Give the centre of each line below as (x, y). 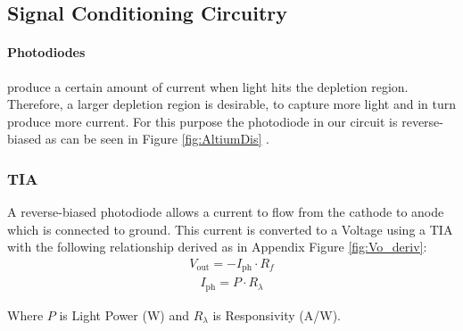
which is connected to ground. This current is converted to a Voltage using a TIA (230, 229)
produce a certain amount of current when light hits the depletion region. (208, 86)
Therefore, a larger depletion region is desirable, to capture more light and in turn (231, 104)
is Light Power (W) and (124, 314)
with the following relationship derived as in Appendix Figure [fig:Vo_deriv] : (217, 247)
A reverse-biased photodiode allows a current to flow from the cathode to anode (226, 212)
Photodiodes (46, 52)
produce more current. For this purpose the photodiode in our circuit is (203, 121)
